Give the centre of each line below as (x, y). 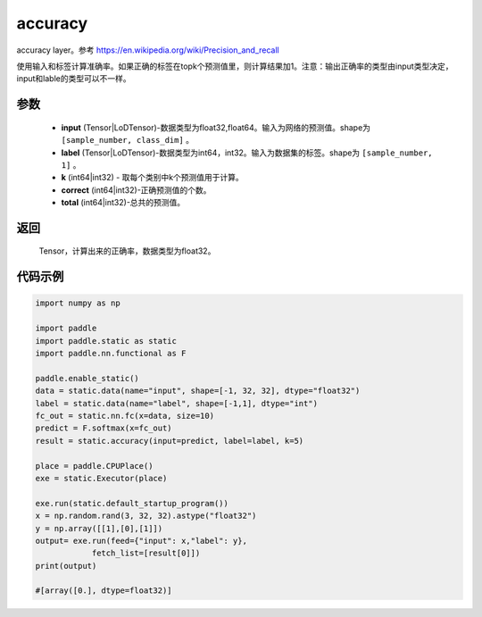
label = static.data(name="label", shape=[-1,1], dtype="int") (177, 403)
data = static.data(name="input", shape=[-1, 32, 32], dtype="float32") (198, 391)
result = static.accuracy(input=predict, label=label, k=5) (170, 441)
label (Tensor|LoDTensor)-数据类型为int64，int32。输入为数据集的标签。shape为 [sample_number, (247, 153)
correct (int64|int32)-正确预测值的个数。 (136, 190)
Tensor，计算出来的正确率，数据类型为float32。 (127, 251)
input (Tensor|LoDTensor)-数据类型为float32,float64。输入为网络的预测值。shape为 (216, 127)
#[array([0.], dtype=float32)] (104, 591)
